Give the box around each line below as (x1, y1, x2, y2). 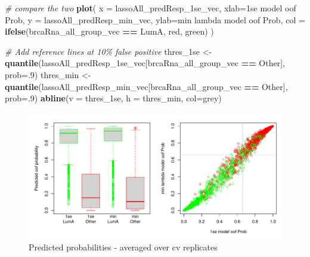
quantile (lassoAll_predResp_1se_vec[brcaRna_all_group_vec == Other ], (5, 57, 285, 69)
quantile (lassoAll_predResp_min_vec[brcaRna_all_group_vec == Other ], (5, 80, 288, 92)
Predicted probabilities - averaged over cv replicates (29, 241, 218, 253)
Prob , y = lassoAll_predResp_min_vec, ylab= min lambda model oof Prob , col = (5, 13, 305, 26)
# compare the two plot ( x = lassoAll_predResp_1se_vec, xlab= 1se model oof (5, 2, 296, 14)
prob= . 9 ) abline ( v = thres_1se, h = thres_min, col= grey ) (5, 92, 222, 104)
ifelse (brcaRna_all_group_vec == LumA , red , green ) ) (5, 25, 214, 38)
